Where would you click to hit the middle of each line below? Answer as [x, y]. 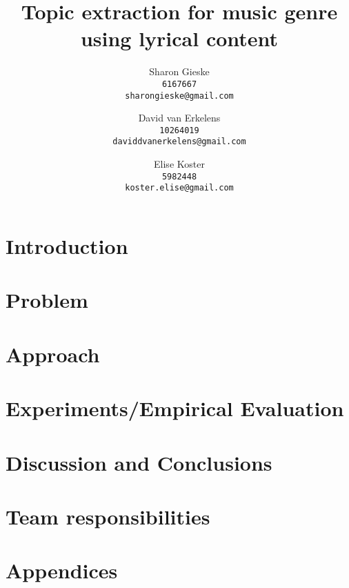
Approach [53, 354]
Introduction [67, 246]
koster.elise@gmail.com [179, 188]
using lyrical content [179, 38]
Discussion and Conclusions [139, 462]
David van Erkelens [179, 118]
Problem [47, 300]
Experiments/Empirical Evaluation [175, 408]
